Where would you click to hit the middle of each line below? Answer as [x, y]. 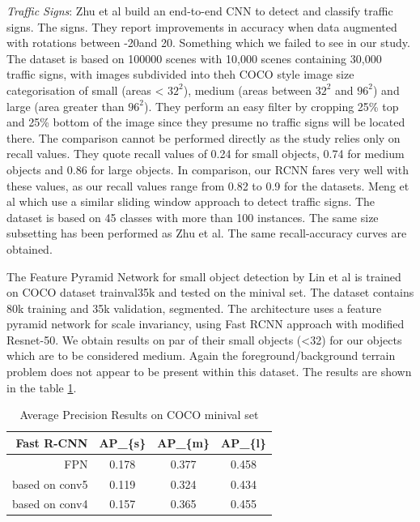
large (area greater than [66, 106]
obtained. [30, 248]
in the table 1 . [42, 387]
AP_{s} [123, 442]
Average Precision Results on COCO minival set [139, 415]
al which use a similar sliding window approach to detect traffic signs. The [191, 201]
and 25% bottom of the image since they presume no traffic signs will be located [206, 122]
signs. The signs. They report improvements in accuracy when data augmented [202, 26]
